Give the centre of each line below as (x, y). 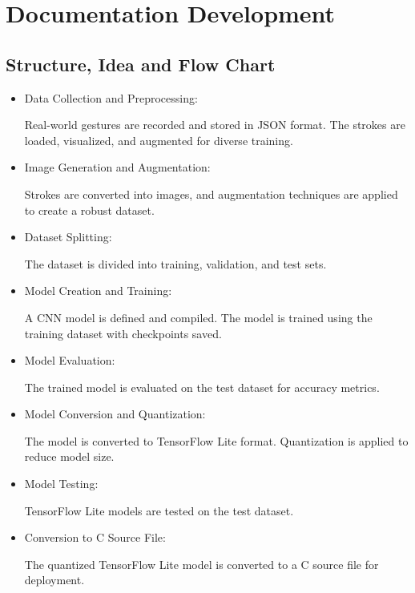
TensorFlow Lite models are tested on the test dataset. (159, 510)
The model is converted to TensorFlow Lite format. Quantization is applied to (216, 440)
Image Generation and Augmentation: (117, 167)
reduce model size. (69, 456)
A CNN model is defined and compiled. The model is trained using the (198, 317)
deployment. (54, 580)
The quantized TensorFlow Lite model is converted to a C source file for (201, 564)
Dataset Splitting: (68, 237)
